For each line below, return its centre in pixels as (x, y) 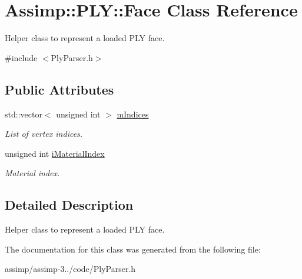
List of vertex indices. (44, 134)
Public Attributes (59, 89)
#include (21, 57)
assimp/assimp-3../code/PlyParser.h (70, 269)
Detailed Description (69, 205)
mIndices (133, 114)
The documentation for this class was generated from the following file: (133, 249)
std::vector (24, 114)
